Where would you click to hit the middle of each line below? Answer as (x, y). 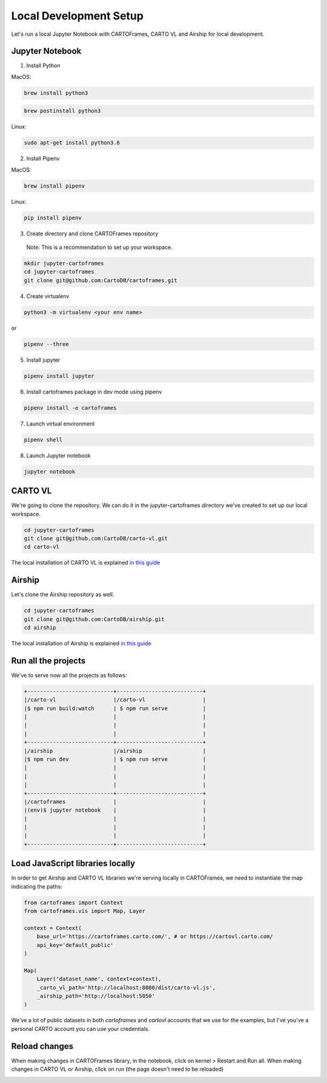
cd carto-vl (42, 547)
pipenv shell (43, 440)
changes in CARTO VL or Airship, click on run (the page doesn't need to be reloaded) (117, 1069)
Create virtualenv (48, 296)
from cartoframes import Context (74, 902)
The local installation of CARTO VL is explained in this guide (86, 563)
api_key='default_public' (75, 945)
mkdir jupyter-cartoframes (64, 263)
